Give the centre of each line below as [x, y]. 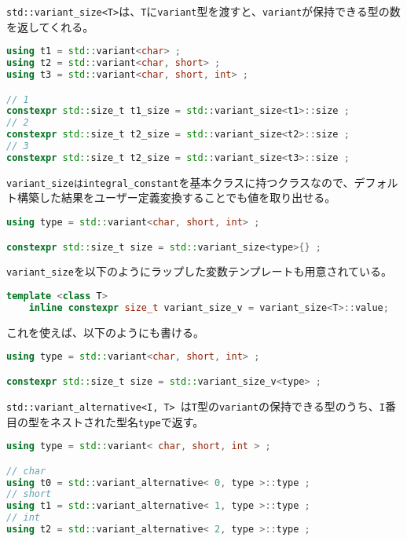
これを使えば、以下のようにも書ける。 [105, 332]
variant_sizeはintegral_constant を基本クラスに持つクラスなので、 [180, 182]
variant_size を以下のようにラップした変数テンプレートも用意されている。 [200, 271]
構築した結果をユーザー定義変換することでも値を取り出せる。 [176, 197]
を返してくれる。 [50, 26]
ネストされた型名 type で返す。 [127, 421]
